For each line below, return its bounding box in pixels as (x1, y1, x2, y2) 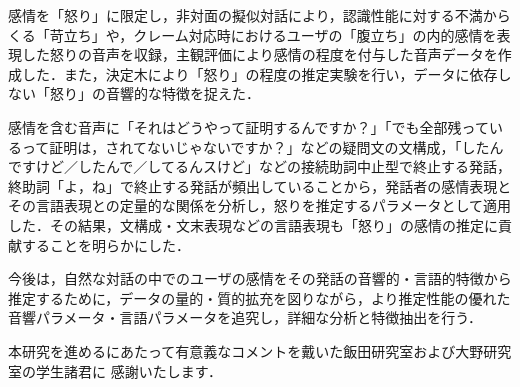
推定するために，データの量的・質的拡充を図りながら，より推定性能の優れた (8, 287, 511, 308)
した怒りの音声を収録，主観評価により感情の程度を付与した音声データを (21, 44, 498, 65)
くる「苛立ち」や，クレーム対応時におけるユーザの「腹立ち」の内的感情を (8, 24, 497, 45)
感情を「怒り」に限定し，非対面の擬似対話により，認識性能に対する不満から (8, 5, 511, 25)
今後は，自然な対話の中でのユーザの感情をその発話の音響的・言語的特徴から (8, 268, 512, 289)
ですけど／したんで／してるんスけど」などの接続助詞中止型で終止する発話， (8, 156, 511, 177)
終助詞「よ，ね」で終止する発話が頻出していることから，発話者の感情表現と (8, 175, 512, 196)
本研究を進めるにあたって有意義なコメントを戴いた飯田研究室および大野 (8, 340, 484, 361)
